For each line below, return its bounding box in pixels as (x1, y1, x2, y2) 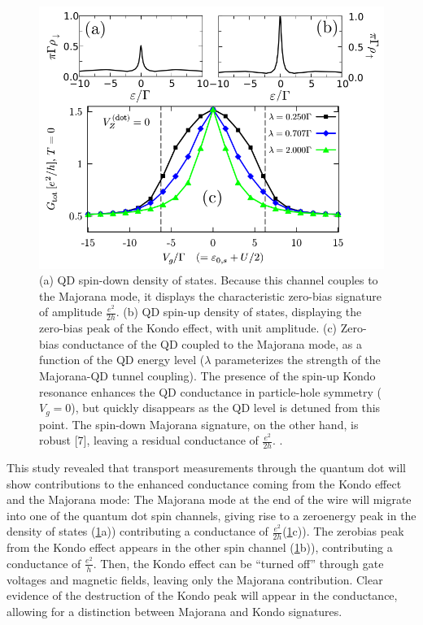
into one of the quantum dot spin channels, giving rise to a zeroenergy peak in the (7, 506, 416, 523)
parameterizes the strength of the (215, 351, 381, 368)
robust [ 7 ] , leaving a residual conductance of (39, 432, 259, 449)
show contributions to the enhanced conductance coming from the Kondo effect (7, 475, 402, 492)
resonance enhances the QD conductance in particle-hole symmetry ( (39, 383, 382, 400)
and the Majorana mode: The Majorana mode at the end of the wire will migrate (7, 491, 412, 508)
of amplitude (39, 303, 102, 320)
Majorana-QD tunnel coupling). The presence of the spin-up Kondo (39, 367, 376, 384)
